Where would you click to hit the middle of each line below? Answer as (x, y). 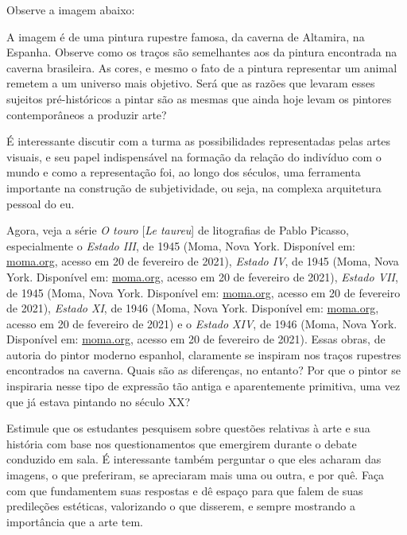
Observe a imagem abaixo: (71, 10)
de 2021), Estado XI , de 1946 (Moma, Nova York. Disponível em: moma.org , (193, 308)
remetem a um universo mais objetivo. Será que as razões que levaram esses (191, 83)
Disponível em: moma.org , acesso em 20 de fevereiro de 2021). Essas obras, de (196, 339)
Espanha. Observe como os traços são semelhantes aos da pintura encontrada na (202, 52)
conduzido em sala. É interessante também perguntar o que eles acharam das (194, 459)
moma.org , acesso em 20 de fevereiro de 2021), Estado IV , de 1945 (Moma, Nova (203, 261)
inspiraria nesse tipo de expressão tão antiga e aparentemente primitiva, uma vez (203, 386)
